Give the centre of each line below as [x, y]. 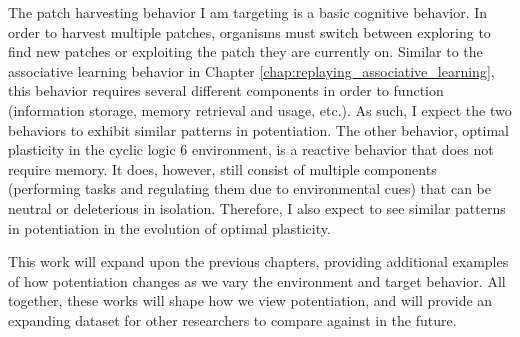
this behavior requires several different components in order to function [226, 90]
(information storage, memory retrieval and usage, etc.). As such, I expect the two [260, 109]
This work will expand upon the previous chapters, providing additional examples [258, 261]
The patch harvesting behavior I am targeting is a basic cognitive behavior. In [248, 12]
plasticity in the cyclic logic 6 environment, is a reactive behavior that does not [251, 149]
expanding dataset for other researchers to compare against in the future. [232, 319]
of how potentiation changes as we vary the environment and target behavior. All [257, 280]
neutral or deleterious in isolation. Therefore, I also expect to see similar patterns [257, 207]
